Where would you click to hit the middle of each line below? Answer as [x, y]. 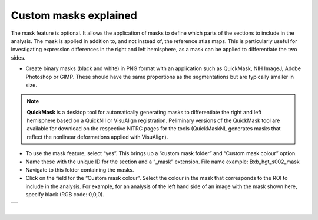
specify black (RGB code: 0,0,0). [65, 195]
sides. [18, 58]
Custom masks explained [74, 15]
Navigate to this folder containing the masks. [80, 170]
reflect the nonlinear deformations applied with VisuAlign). [97, 137]
